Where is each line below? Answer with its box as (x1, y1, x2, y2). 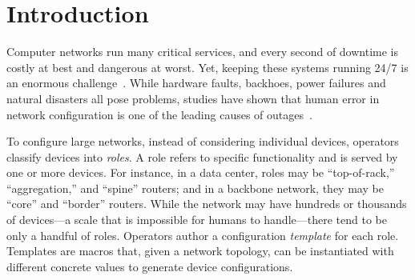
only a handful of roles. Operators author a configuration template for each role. (6, 226, 399, 243)
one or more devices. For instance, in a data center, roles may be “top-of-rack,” (6, 164, 395, 181)
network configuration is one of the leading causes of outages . (6, 106, 312, 122)
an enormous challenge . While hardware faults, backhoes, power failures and (6, 74, 386, 91)
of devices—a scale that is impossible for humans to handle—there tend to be (6, 211, 387, 228)
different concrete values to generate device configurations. (6, 258, 293, 274)
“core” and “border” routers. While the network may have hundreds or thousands (6, 195, 407, 212)
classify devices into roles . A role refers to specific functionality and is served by (6, 148, 398, 165)
